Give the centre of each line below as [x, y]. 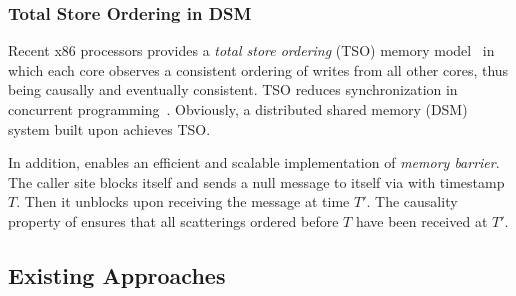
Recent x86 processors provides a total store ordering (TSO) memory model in [251, 50]
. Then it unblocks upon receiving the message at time [183, 201]
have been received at [421, 220]
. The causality [412, 201]
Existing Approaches [117, 274]
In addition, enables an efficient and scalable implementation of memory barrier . [254, 162]
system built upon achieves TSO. [109, 128]
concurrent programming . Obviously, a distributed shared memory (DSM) [238, 109]
